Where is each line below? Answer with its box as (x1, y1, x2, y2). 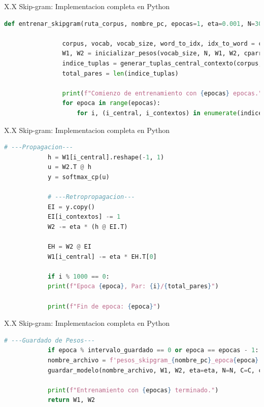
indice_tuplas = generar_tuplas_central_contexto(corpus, (62, 59, 262, 67)
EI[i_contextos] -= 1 (47, 213, 121, 221)
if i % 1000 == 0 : (47, 273, 110, 280)
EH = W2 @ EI (47, 243, 91, 251)
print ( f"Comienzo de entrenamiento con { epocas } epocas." (62, 89, 262, 97)
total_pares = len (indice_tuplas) (62, 70, 179, 77)
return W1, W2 (47, 396, 95, 404)
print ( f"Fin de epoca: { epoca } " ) (47, 302, 160, 310)
